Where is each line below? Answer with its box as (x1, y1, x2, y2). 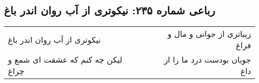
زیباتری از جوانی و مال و (167, 28, 251, 40)
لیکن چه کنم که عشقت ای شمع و (8, 54, 123, 66)
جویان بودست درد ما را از (164, 54, 251, 66)
